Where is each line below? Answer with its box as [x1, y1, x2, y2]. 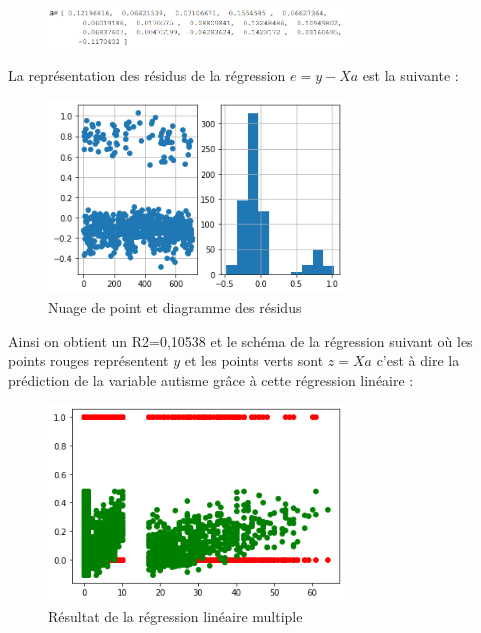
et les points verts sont [184, 350, 324, 371]
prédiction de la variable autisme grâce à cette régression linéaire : [8, 369, 414, 390]
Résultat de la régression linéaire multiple [48, 605, 303, 626]
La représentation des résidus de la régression [8, 65, 286, 86]
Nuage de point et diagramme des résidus [48, 297, 302, 318]
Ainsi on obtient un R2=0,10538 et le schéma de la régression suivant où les [8, 330, 473, 351]
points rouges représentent [8, 350, 169, 371]
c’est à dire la [376, 350, 460, 371]
